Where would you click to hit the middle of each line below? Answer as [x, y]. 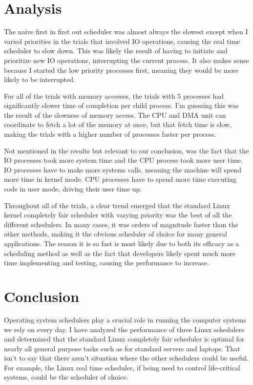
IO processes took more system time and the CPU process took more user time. [123, 160]
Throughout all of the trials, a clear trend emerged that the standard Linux [117, 205]
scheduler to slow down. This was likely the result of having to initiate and [116, 51]
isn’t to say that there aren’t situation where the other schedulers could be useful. [126, 358]
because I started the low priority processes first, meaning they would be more [121, 70]
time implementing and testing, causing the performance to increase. [106, 263]
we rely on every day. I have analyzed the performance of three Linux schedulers [124, 329]
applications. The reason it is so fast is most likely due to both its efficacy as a [122, 243]
